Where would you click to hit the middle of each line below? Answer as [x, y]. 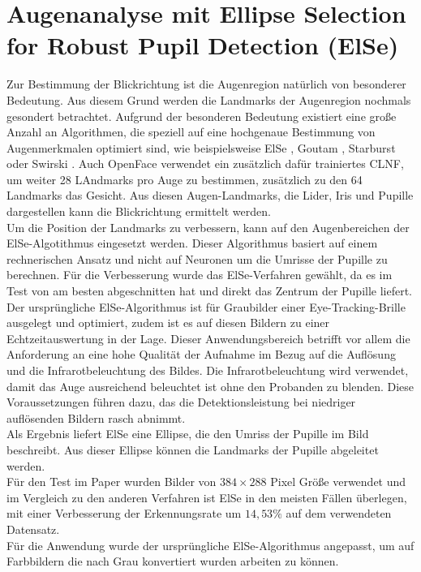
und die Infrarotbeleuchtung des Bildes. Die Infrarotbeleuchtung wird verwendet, [208, 370]
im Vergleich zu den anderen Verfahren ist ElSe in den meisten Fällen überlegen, [207, 497]
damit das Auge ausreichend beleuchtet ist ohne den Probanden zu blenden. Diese [210, 386]
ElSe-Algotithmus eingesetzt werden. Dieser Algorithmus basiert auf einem [192, 243]
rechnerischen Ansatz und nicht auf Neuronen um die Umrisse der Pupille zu [197, 258]
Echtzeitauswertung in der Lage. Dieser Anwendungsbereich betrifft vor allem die [208, 338]
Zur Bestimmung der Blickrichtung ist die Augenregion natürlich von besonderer [206, 84]
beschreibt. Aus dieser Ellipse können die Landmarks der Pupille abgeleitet [193, 449]
